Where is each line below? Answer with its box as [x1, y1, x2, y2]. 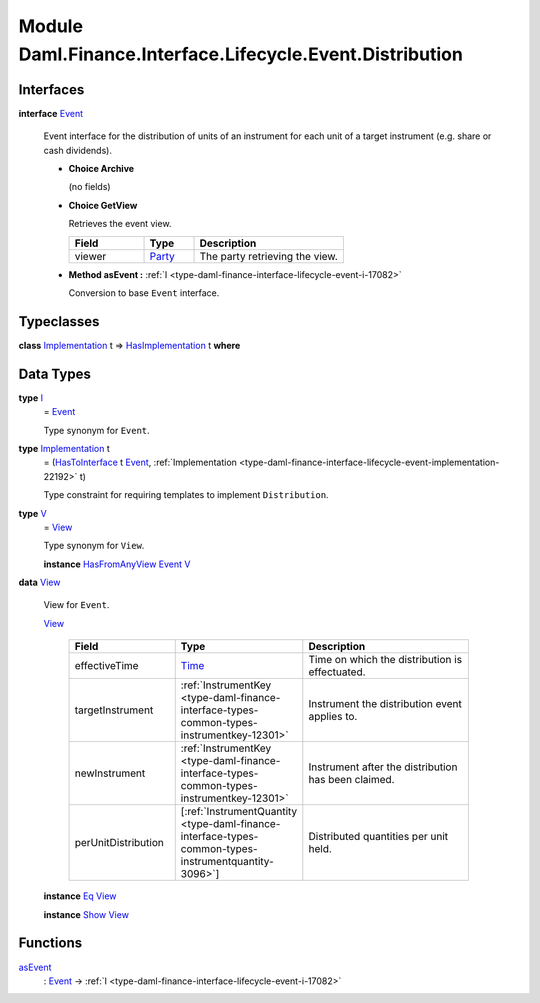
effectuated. [308, 665, 366, 679]
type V [18, 507, 47, 519]
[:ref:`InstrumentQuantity [180, 805, 298, 819]
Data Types [18, 365, 92, 382]
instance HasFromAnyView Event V [43, 558, 191, 570]
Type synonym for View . [43, 540, 145, 552]
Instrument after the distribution [308, 760, 458, 774]
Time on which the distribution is [308, 653, 463, 667]
